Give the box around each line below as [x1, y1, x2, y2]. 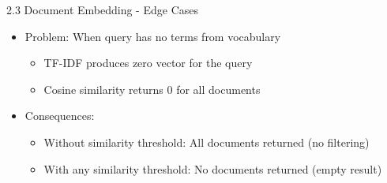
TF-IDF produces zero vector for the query [43, 54, 253, 71]
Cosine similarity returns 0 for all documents [43, 80, 261, 97]
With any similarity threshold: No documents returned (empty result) [43, 160, 382, 177]
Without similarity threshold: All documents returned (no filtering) [43, 133, 370, 150]
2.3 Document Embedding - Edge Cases [6, 2, 198, 17]
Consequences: [24, 107, 95, 124]
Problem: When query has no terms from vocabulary [24, 28, 281, 44]
